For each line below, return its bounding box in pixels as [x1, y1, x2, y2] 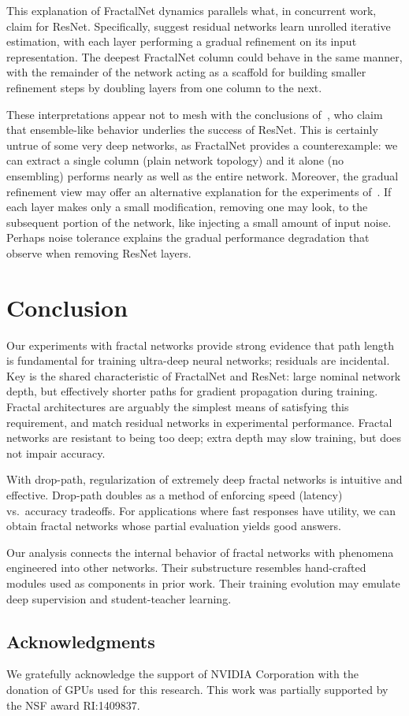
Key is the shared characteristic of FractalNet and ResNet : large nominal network [6, 367, 401, 384]
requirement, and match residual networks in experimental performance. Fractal [6, 414, 392, 430]
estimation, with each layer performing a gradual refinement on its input [6, 33, 357, 50]
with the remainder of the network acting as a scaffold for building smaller [6, 64, 366, 80]
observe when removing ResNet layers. [6, 244, 191, 261]
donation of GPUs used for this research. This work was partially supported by [6, 681, 389, 697]
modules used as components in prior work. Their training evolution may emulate [6, 574, 400, 591]
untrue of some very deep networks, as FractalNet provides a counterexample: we [6, 136, 398, 153]
